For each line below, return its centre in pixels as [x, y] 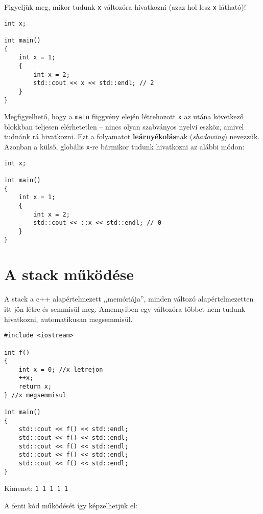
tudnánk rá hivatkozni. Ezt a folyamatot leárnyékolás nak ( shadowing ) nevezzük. [132, 136]
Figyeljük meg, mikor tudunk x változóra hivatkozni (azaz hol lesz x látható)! [125, 7]
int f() [17, 352]
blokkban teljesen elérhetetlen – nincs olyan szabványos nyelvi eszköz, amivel [124, 126]
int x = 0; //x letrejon [61, 369]
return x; [35, 387]
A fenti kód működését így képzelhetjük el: [71, 505]
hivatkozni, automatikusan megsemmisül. [68, 319]
